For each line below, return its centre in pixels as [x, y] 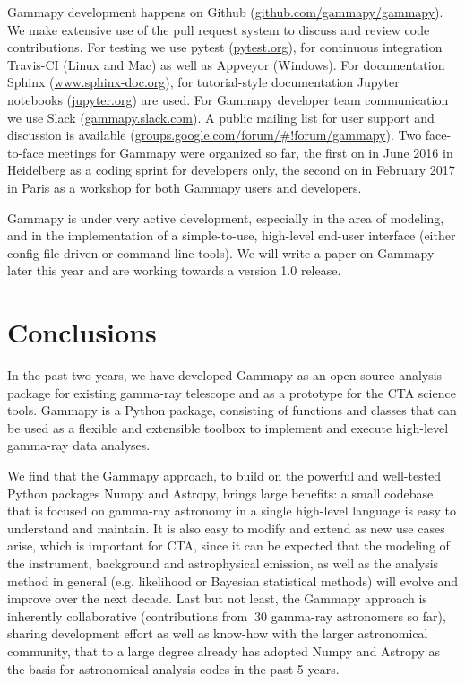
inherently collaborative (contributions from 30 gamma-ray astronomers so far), [227, 615]
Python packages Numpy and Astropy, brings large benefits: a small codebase [220, 493]
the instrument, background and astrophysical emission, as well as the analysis [223, 563]
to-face [26, 152]
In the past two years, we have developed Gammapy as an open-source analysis [225, 375]
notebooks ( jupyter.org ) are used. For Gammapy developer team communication [228, 99]
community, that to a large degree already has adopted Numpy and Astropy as [224, 650]
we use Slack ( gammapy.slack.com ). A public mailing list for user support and [221, 117]
